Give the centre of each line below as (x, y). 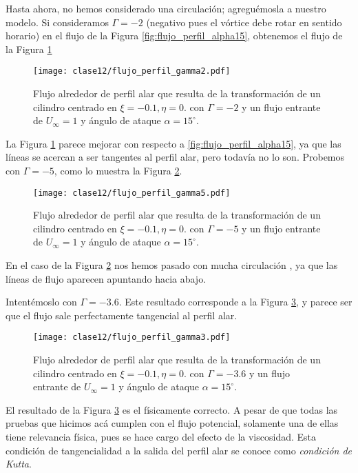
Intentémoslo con (41, 302)
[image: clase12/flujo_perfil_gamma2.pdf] (132, 71)
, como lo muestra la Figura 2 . (118, 170)
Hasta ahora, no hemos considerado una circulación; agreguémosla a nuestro (166, 8)
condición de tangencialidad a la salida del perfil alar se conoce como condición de (179, 450)
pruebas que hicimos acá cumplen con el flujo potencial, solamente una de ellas (172, 423)
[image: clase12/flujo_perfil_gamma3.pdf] (132, 338)
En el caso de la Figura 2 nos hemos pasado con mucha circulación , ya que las (172, 265)
